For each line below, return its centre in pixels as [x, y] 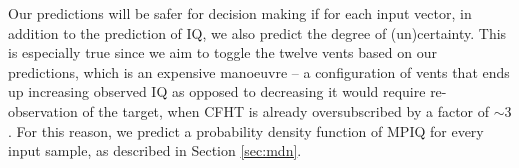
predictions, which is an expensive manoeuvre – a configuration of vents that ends [259, 71]
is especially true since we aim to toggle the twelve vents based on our [222, 52]
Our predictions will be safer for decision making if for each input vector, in [240, 13]
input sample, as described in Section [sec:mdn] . [155, 150]
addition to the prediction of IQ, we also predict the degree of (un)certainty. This [257, 32]
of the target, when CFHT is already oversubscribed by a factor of [286, 110]
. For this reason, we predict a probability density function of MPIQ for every [246, 130]
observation [43, 110]
